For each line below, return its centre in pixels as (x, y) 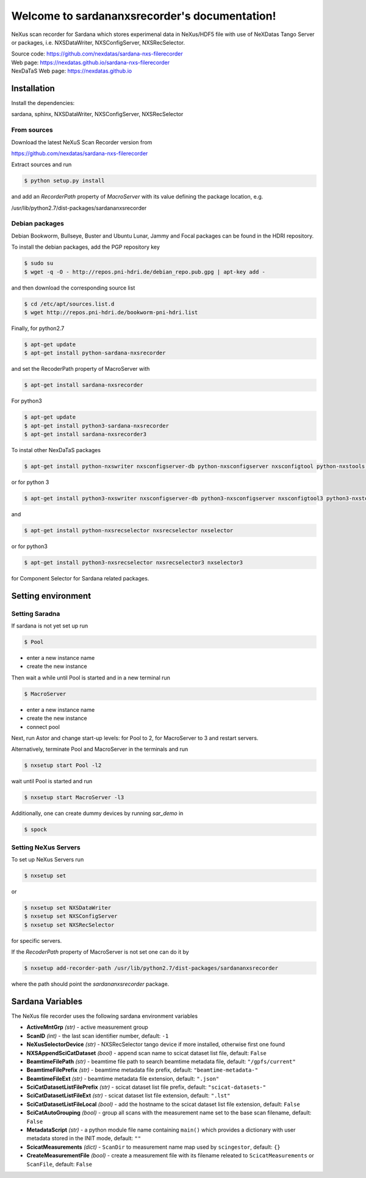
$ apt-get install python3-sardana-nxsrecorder (96, 426)
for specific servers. (37, 940)
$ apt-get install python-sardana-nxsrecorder (95, 353)
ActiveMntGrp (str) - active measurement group (88, 1027)
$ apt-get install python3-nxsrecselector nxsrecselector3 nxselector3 (134, 562)
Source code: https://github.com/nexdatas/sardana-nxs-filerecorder (97, 54)
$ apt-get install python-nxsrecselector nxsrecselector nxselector (129, 530)
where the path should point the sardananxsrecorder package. (90, 984)
